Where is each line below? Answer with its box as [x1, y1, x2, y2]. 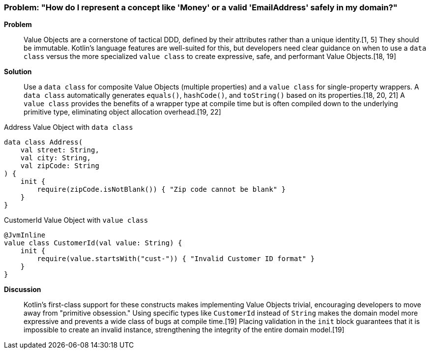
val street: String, [20, 146, 99, 154]
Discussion [4, 285, 41, 294]
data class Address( [4, 138, 83, 147]
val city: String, [20, 154, 91, 162]
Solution [4, 67, 32, 76]
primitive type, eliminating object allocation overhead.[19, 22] [24, 108, 221, 117]
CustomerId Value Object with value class [4, 216, 148, 225]
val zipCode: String [20, 162, 99, 170]
